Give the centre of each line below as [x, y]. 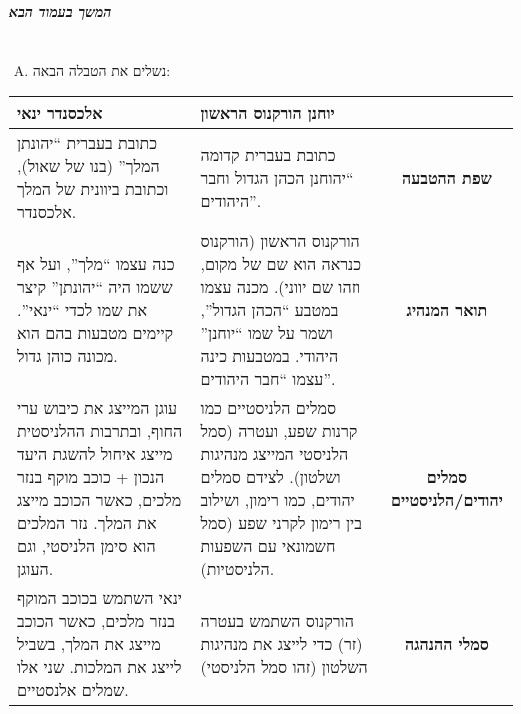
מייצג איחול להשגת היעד [95, 454]
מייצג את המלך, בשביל [89, 644]
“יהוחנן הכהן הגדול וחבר [277, 177]
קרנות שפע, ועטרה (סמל [279, 431]
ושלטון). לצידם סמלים [270, 477]
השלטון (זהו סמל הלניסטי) [284, 667]
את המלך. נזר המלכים [87, 523]
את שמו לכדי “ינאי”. [82, 310]
